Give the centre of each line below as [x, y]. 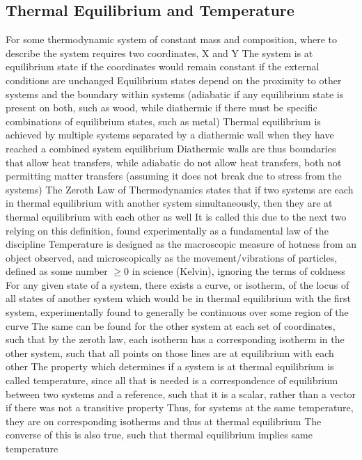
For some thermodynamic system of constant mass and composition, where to [172, 39]
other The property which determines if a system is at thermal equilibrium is [170, 366]
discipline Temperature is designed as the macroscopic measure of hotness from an [181, 244]
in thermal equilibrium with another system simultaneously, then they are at [169, 203]
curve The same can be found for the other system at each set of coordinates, [171, 325]
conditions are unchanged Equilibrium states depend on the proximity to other [174, 80]
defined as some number [57, 271]
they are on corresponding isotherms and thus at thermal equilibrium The [164, 421]
